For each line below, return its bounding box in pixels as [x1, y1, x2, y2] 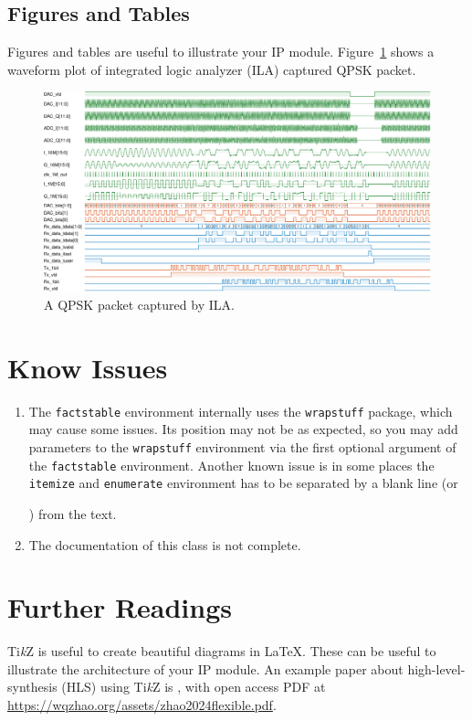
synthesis [7, 677, 58, 696]
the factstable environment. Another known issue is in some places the [28, 455, 435, 474]
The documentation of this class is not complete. [28, 535, 301, 554]
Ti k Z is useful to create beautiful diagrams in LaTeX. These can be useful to [7, 641, 436, 661]
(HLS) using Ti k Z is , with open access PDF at [61, 677, 326, 696]
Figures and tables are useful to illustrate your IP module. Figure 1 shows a [7, 42, 435, 61]
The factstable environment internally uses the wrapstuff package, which [28, 401, 453, 420]
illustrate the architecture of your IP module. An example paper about [7, 659, 404, 678]
